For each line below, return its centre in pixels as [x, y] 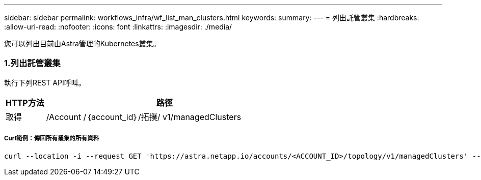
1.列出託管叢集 [32, 63]
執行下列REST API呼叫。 [45, 82]
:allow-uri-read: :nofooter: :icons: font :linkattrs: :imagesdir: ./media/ [118, 27]
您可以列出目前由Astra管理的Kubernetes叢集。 [82, 43]
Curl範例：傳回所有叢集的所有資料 [52, 139]
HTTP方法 [25, 102]
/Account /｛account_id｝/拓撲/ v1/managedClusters [144, 117]
